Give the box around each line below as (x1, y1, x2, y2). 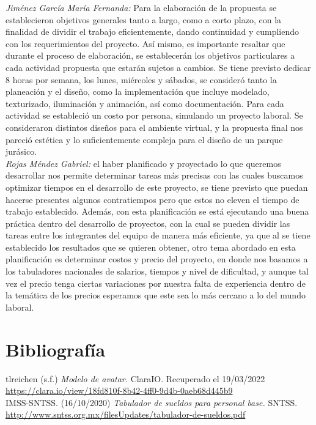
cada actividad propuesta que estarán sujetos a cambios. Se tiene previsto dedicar (6, 61, 311, 73)
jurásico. (6, 145, 37, 158)
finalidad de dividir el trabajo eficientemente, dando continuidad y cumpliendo (6, 25, 299, 38)
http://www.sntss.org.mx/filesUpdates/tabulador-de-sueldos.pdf (6, 408, 246, 421)
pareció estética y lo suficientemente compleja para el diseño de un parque (6, 133, 283, 146)
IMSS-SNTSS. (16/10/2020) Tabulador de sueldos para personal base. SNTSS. (6, 396, 298, 408)
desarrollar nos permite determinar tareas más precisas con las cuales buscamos (6, 169, 303, 182)
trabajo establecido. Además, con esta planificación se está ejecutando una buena (6, 205, 309, 218)
